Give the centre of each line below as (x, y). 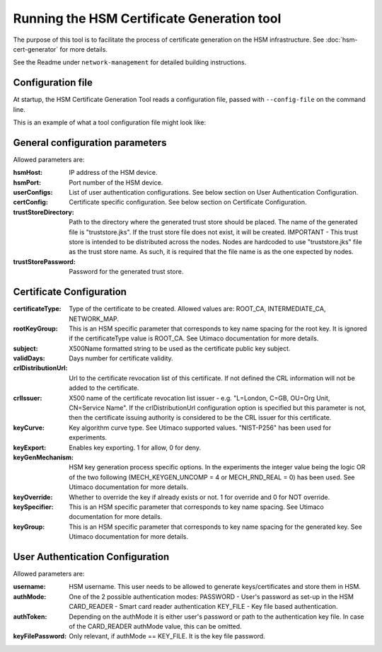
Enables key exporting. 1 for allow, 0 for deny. (135, 447)
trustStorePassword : (44, 261)
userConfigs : (33, 193)
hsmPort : (27, 182)
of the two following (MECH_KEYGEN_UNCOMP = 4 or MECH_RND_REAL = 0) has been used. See (212, 477)
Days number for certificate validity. (121, 358)
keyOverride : (33, 497)
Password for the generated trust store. (126, 272)
